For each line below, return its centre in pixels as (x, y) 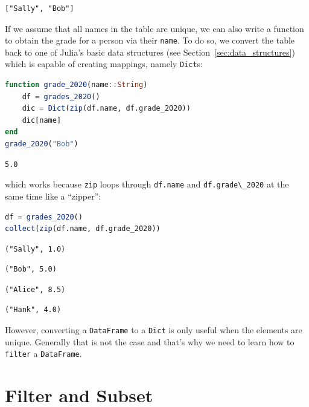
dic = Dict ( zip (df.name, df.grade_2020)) (106, 109)
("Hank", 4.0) (33, 310)
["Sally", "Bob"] (40, 8)
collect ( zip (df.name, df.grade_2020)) (83, 229)
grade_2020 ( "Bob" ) (42, 144)
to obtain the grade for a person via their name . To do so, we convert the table (150, 40)
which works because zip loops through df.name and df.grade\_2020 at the (147, 184)
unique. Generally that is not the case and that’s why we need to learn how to (150, 341)
